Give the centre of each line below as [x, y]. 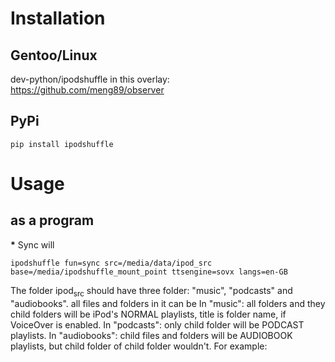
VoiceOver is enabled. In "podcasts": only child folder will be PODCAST [157, 324]
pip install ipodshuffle [62, 144]
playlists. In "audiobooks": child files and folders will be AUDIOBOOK [151, 335]
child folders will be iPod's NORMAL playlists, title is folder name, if [148, 314]
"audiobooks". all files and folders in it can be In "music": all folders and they [168, 303]
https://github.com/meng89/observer [87, 90]
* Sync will [32, 244]
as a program [52, 220]
